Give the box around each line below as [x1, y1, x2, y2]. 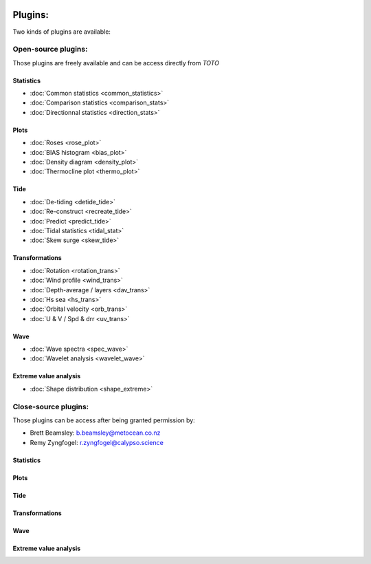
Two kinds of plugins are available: [12, 28, 111, 36]
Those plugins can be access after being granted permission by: [12, 416, 195, 424]
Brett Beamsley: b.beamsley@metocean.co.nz [30, 429, 161, 437]
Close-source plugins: [12, 402, 89, 411]
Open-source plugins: [12, 45, 88, 54]
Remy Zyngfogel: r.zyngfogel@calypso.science [30, 438, 164, 446]
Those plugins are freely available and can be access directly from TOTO [12, 58, 220, 67]
